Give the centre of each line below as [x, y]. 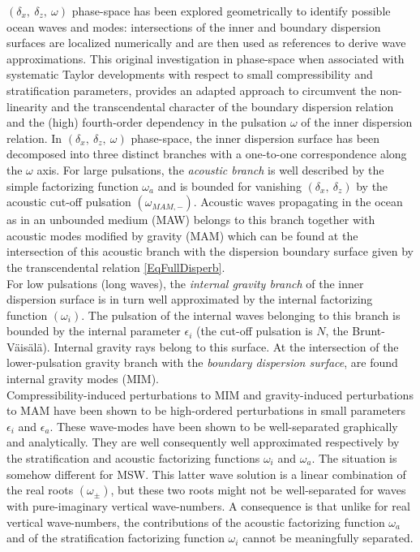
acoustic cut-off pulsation [69, 202]
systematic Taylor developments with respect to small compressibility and [190, 74]
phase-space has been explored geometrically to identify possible [231, 11]
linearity [27, 106]
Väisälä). [28, 346]
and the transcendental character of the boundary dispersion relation [223, 106]
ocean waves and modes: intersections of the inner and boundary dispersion [194, 26]
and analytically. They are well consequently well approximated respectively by [203, 442]
